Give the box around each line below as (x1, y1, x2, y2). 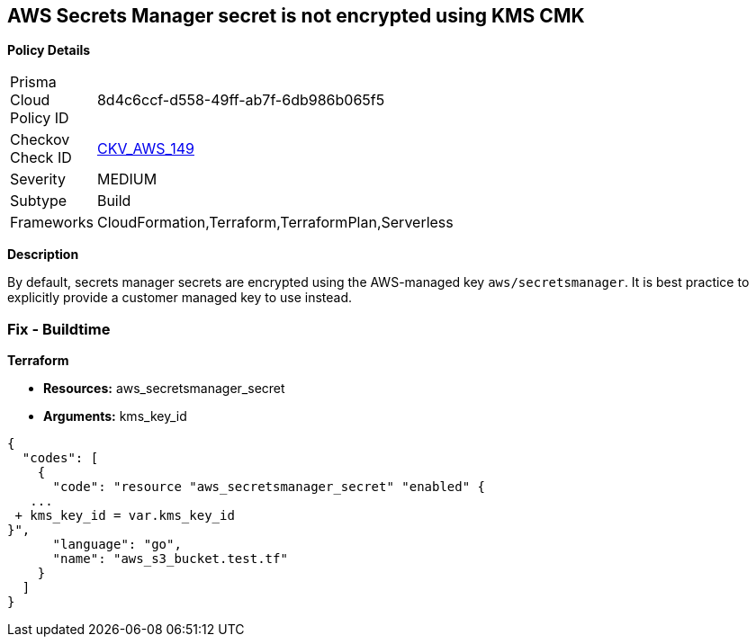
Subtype (10, 192, 67, 210)
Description (7, 246, 79, 263)
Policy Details (7, 42, 91, 58)
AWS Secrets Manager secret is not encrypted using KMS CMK (7, 4, 585, 27)
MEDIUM (96, 170, 157, 189)
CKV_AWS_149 (96, 139, 194, 158)
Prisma (10, 73, 57, 92)
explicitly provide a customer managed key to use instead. (7, 290, 353, 306)
